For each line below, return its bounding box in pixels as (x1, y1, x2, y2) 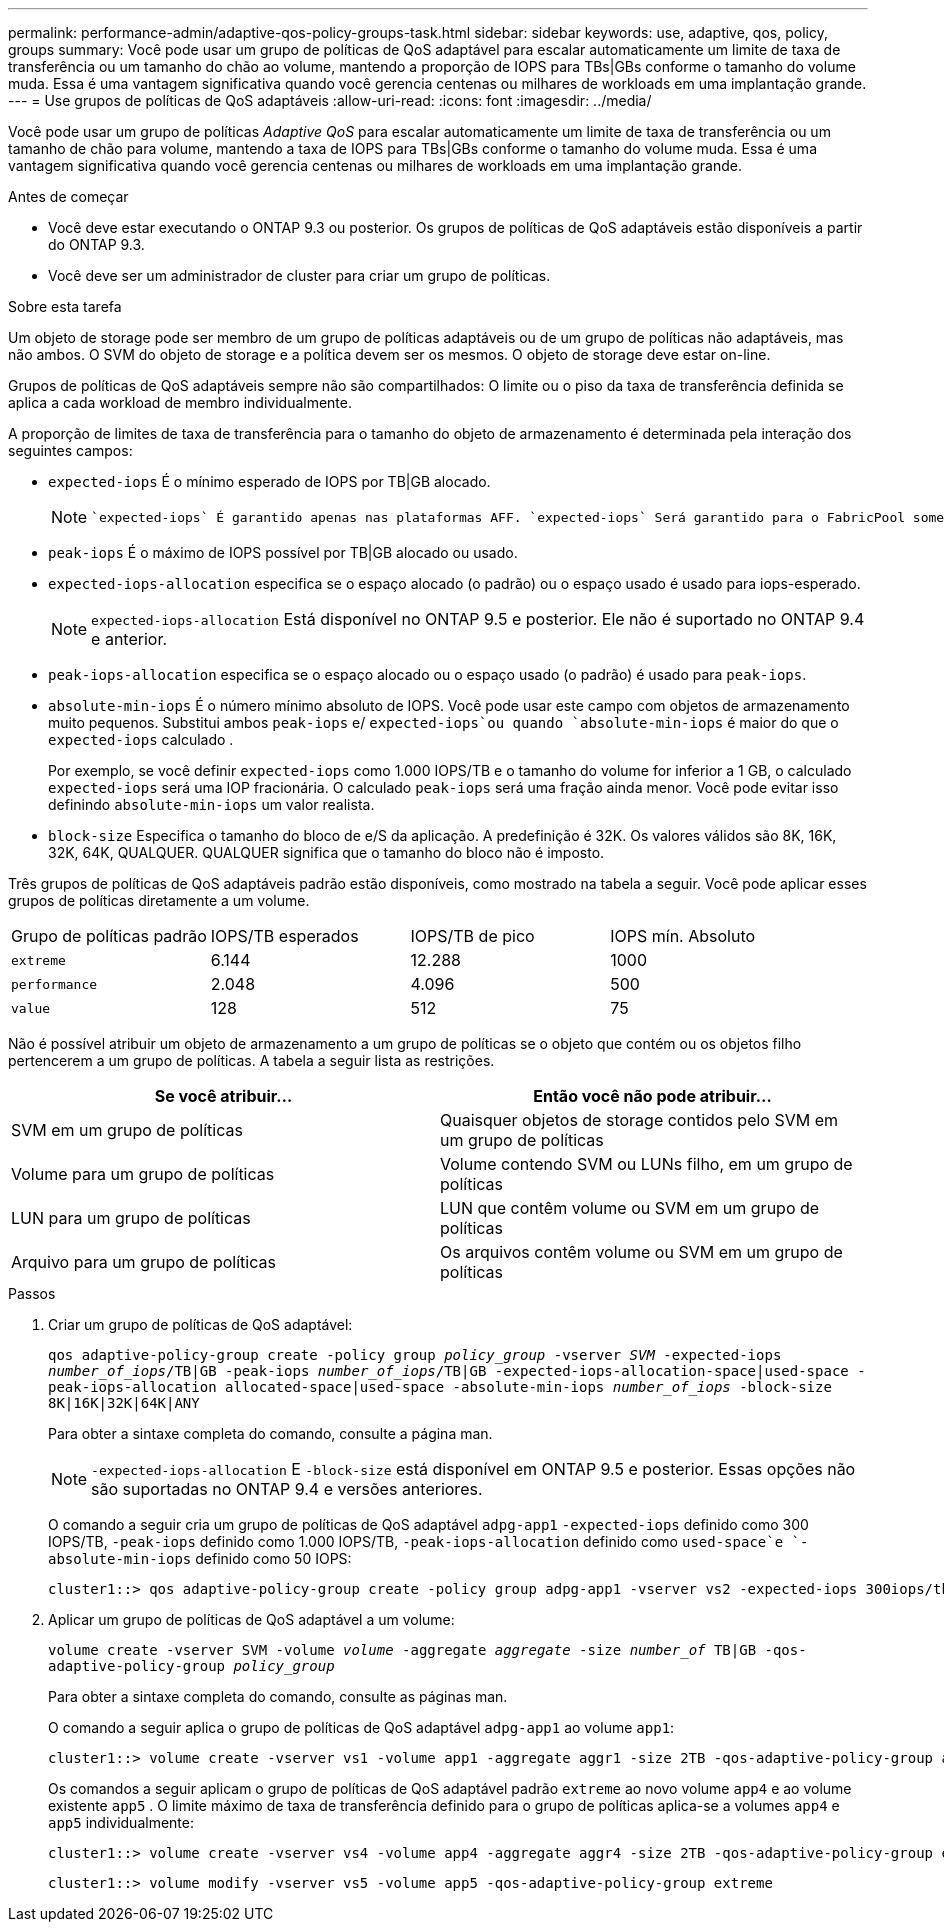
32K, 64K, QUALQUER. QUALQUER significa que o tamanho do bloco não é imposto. (48, 844, 605, 861)
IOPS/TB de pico (410, 926, 535, 946)
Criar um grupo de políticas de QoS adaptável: (48, 1316, 353, 1333)
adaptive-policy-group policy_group (48, 1658, 335, 1674)
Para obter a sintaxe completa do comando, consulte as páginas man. (48, 1688, 508, 1705)
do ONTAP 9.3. (48, 236, 145, 253)
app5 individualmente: (48, 1814, 194, 1831)
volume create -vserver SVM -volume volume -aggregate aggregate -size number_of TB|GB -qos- (48, 1642, 807, 1658)
